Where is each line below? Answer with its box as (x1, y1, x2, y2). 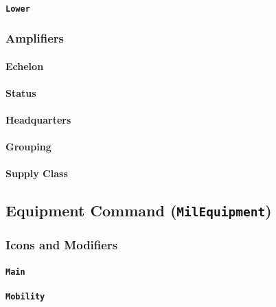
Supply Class (5, 166, 68, 181)
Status (5, 85, 36, 100)
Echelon (5, 58, 44, 73)
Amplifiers (5, 30, 65, 47)
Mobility (5, 292, 45, 302)
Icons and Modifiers (5, 236, 118, 253)
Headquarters (5, 113, 71, 127)
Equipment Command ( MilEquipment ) (5, 200, 272, 221)
